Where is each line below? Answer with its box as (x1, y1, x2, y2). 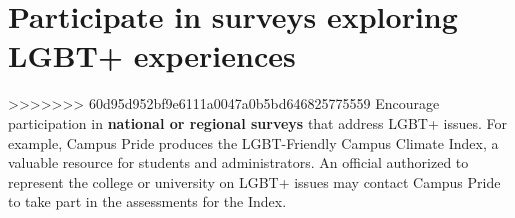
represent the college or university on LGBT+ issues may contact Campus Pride (8, 171, 501, 192)
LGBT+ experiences (8, 35, 296, 76)
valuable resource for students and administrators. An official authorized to (8, 152, 469, 173)
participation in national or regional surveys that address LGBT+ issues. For (8, 112, 507, 133)
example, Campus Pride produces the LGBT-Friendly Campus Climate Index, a (8, 132, 499, 153)
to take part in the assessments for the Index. (8, 191, 287, 212)
